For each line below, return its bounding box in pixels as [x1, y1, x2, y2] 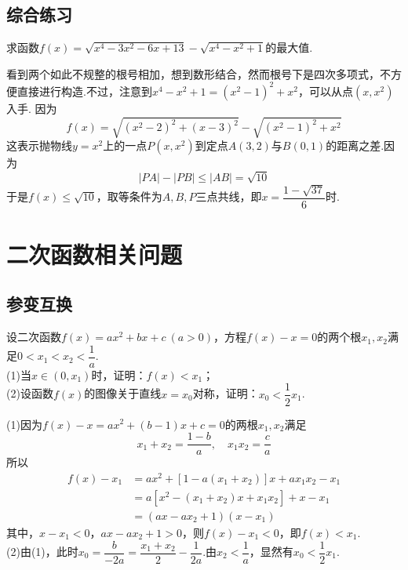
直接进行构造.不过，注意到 [16, 82, 152, 99]
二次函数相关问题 [6, 238, 183, 270]
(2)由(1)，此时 [6, 543, 78, 559]
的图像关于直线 [84, 385, 162, 401]
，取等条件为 [96, 188, 162, 205]
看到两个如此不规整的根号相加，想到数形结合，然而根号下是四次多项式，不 [6, 65, 391, 82]
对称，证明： [192, 385, 259, 401]
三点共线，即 [195, 188, 262, 205]
